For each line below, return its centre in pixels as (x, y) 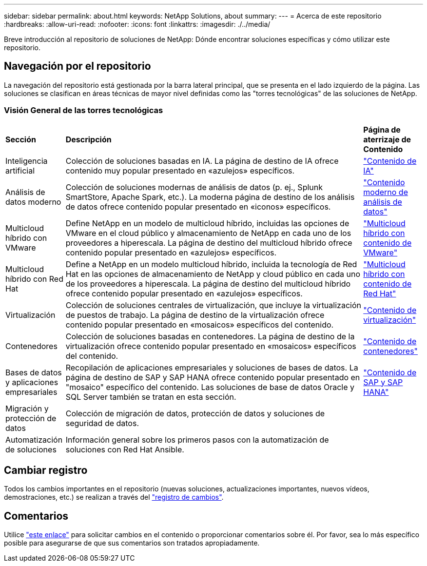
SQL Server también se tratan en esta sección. (151, 397)
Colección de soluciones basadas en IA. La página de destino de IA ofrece (202, 161)
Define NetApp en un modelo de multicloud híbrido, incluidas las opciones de (207, 223)
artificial (20, 170)
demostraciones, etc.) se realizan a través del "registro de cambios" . (114, 497)
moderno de (386, 192)
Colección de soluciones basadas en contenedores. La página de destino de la (210, 336)
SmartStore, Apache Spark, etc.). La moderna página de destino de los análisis (210, 197)
